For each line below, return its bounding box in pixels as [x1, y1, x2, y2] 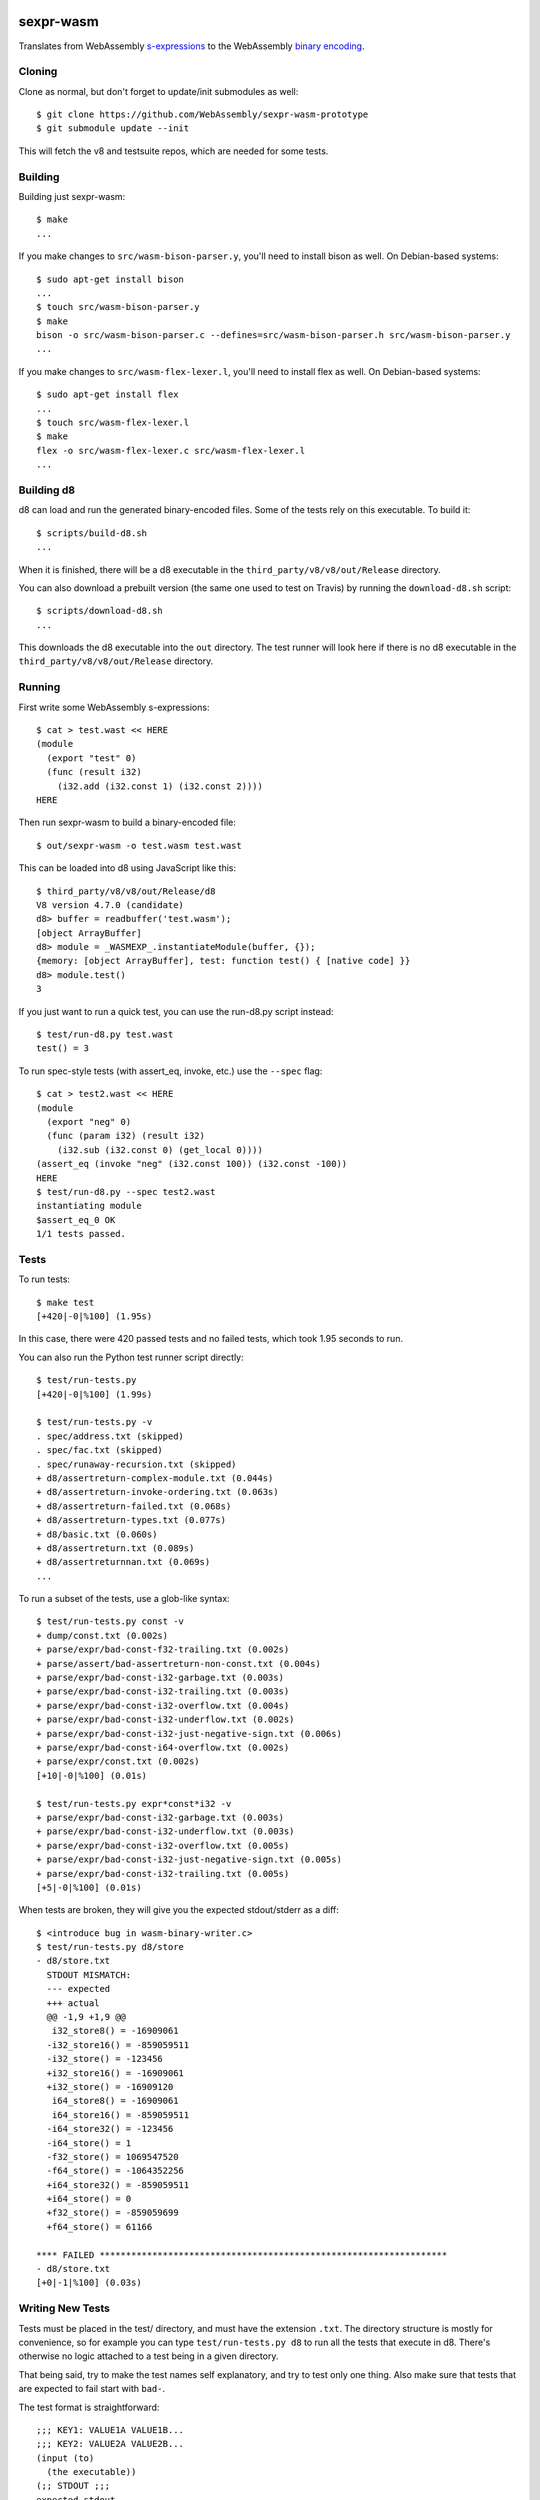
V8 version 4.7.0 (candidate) [36, 899, 185, 910]
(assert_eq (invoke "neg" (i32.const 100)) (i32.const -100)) [36, 1158, 348, 1170]
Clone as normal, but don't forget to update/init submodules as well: [18, 85, 299, 97]
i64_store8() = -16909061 [51, 2095, 179, 2107]
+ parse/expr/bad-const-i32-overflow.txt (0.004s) [36, 1700, 290, 1711]
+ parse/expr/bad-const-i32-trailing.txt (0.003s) [36, 1686, 290, 1697]
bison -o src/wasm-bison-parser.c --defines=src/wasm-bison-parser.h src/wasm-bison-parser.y [36, 330, 511, 341]
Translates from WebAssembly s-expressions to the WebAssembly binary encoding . [18, 40, 365, 52]
